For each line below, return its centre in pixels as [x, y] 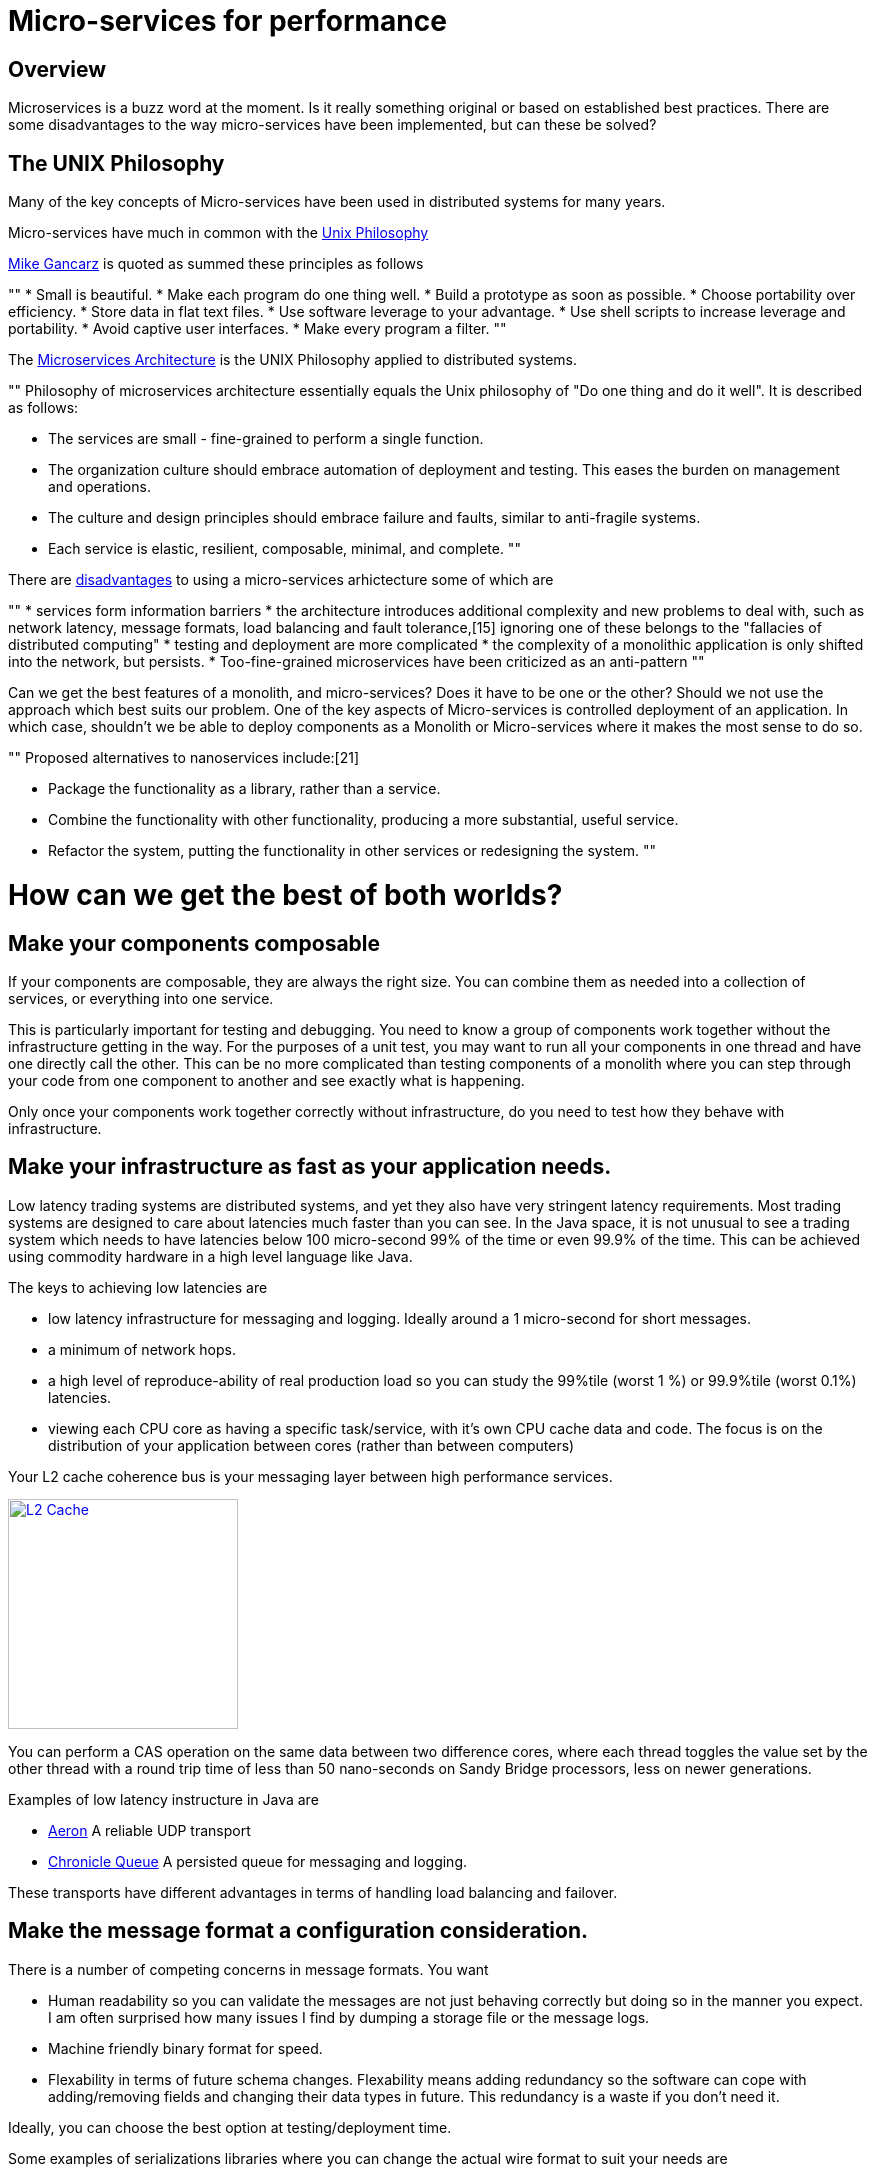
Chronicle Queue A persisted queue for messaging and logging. [257, 1861]
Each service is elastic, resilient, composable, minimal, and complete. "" [284, 549]
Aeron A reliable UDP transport [149, 1830]
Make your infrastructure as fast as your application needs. [310, 1167]
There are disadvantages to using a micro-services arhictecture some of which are [281, 580]
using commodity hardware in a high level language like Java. [210, 1256]
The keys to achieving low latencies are [138, 1287]
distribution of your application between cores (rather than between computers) [311, 1445]
